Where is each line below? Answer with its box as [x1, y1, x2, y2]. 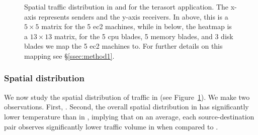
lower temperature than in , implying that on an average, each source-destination [4, 111, 254, 121]
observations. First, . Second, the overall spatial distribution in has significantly [4, 101, 249, 112]
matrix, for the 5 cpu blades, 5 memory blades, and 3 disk [54, 31, 233, 41]
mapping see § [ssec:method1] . [24, 50, 115, 61]
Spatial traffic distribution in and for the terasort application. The [24, 2, 229, 12]
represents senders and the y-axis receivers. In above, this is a [38, 11, 228, 22]
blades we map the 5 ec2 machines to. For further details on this [24, 41, 223, 51]
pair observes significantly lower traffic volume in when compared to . [4, 121, 218, 131]
